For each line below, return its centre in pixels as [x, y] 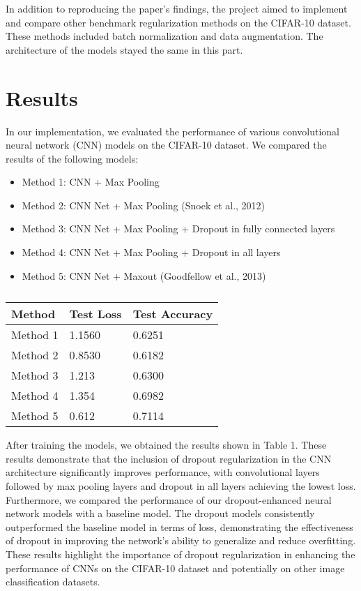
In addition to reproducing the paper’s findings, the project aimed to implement [177, 8]
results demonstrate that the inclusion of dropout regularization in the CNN [169, 458]
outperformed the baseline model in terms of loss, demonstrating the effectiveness [179, 526]
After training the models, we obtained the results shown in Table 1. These [166, 445]
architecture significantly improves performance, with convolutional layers [163, 472]
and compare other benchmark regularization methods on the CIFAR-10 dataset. [178, 22]
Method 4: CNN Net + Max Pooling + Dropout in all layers [151, 252]
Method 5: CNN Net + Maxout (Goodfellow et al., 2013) [144, 275]
